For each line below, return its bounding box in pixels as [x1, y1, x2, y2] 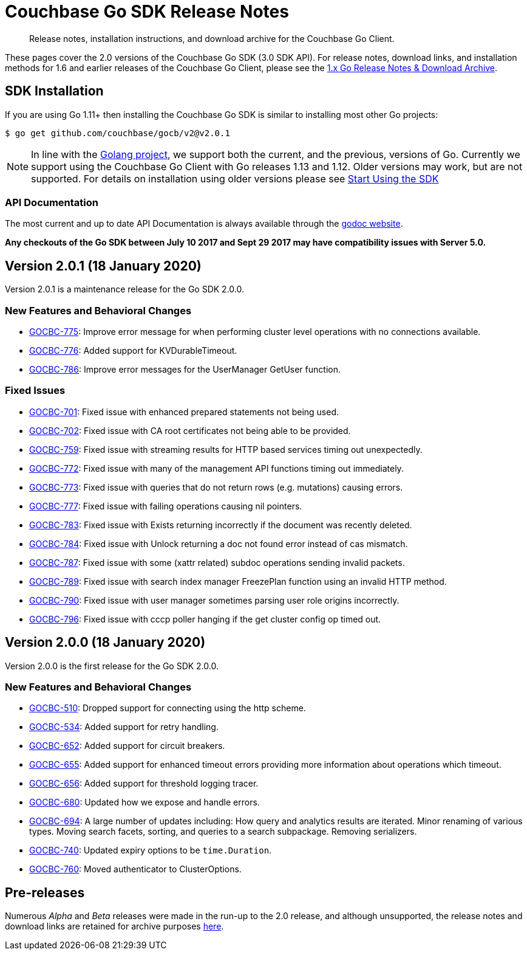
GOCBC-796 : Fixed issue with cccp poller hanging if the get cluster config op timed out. [29, 613, 381, 624]
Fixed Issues [5, 384, 66, 397]
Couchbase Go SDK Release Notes [5, 1, 289, 22]
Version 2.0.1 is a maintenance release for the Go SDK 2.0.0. [5, 284, 244, 295]
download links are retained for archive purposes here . [5, 921, 224, 932]
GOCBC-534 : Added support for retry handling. [29, 722, 219, 733]
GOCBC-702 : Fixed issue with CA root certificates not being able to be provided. [29, 425, 351, 436]
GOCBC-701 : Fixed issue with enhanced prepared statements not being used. [29, 406, 339, 417]
